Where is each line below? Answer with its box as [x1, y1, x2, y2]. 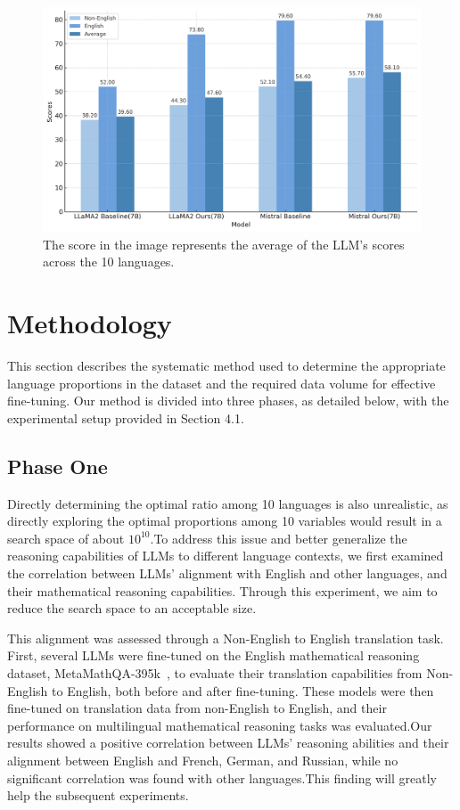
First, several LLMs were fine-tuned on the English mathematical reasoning [7, 646, 420, 665]
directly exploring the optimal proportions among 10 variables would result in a [7, 511, 442, 530]
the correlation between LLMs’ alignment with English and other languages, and [7, 564, 448, 583]
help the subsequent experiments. [7, 786, 189, 805]
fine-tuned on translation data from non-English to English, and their [7, 699, 387, 717]
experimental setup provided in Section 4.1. [7, 408, 244, 427]
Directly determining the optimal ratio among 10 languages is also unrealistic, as [7, 494, 448, 512]
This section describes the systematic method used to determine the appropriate [7, 356, 446, 375]
